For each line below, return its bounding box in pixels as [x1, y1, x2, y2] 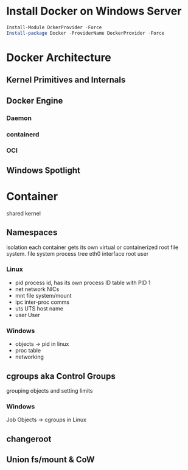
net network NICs [15, 285, 60, 293]
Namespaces [6, 227, 58, 238]
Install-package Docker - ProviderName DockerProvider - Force [6, 30, 165, 36]
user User [15, 311, 41, 318]
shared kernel [6, 209, 41, 217]
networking [15, 353, 44, 360]
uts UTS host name [15, 304, 64, 312]
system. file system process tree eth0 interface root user [6, 250, 149, 257]
